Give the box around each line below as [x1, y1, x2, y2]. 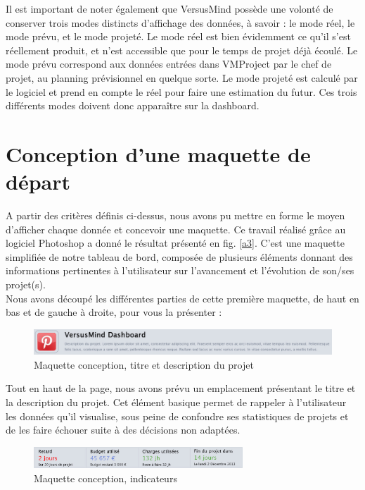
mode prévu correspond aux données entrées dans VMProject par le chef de [6, 56, 332, 71]
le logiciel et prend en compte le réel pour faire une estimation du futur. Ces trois [6, 84, 357, 99]
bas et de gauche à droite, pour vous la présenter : [6, 305, 222, 319]
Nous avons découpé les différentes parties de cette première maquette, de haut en [6, 290, 359, 305]
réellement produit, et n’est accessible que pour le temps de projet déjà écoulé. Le [6, 42, 358, 57]
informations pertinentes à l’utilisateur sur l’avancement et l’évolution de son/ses [6, 263, 354, 278]
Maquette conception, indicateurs [34, 470, 177, 485]
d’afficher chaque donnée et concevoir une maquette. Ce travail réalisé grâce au [6, 221, 346, 236]
